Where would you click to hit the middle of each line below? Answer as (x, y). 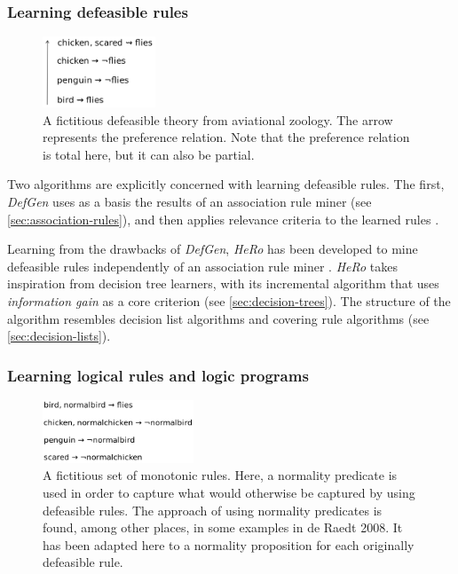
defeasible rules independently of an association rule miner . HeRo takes (203, 266)
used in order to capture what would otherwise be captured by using (229, 492)
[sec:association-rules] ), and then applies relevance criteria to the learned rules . (223, 219)
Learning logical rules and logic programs (158, 375)
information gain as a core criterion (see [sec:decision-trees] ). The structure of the (229, 301)
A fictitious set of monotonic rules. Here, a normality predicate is (220, 475)
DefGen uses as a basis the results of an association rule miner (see (190, 202)
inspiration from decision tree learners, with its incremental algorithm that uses (223, 283)
